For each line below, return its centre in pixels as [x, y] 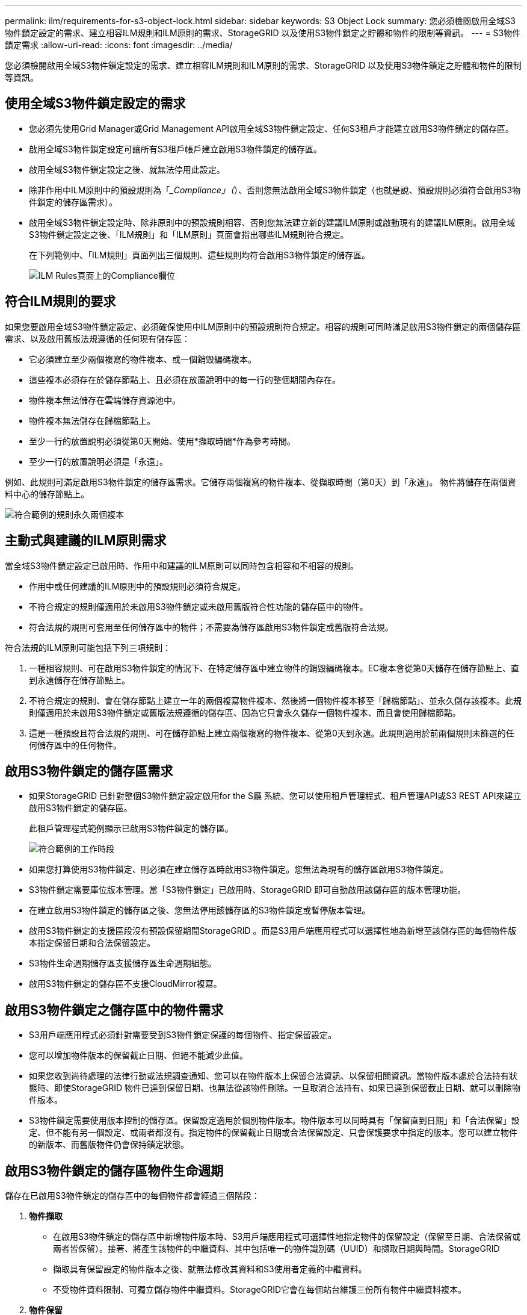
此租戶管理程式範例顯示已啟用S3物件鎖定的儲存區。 [131, 828]
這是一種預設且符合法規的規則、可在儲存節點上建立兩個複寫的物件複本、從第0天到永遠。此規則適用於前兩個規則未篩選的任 [272, 733]
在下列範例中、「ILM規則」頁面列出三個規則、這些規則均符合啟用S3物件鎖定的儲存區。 [199, 255]
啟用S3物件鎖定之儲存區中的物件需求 [114, 1010]
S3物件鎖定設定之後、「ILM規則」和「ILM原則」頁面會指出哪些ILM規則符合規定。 [189, 234]
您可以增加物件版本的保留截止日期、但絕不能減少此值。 [138, 1055]
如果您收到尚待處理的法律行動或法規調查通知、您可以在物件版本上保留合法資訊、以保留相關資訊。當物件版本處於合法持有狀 [273, 1076]
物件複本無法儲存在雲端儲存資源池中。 [105, 400]
